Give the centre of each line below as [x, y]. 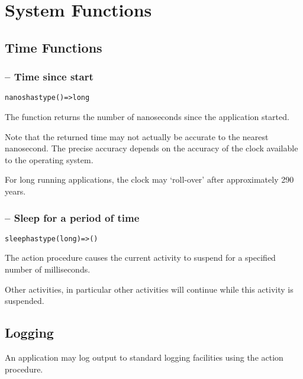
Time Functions [54, 47]
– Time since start [49, 77]
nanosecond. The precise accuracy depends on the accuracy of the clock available [151, 148]
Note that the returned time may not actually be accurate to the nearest [137, 136]
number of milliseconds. [48, 269]
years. [15, 191]
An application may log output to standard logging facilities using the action [144, 357]
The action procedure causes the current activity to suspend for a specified [140, 257]
